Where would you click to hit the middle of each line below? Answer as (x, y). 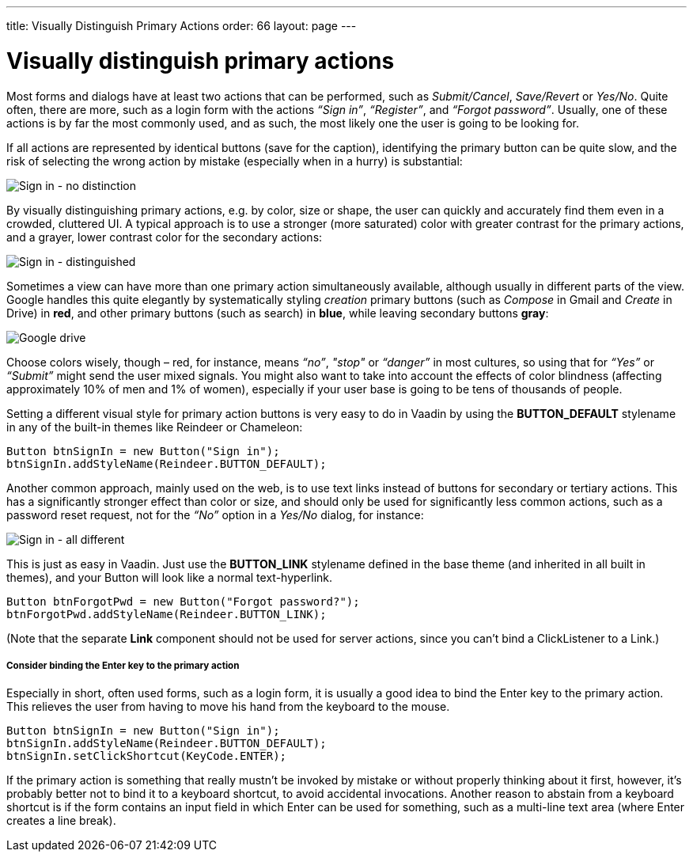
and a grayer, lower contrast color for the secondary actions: (165, 237)
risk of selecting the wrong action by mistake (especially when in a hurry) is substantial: (235, 161)
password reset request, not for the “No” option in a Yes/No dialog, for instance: (215, 514)
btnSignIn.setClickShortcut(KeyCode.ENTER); (147, 756)
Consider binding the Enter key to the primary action (123, 665)
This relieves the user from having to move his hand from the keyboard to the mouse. (228, 707)
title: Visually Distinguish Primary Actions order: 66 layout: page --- (182, 26)
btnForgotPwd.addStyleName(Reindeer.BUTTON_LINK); (167, 614)
